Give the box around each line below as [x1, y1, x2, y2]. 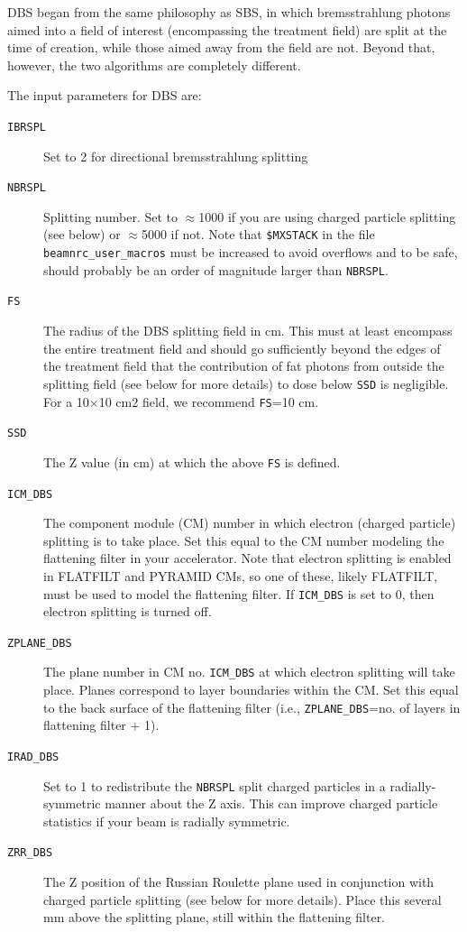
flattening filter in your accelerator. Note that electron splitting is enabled [43, 549, 452, 568]
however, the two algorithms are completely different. [7, 55, 301, 74]
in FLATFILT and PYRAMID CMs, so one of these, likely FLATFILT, [43, 566, 438, 585]
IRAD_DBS [7, 750, 60, 763]
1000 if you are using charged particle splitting [198, 207, 456, 226]
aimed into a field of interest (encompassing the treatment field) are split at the [7, 20, 447, 39]
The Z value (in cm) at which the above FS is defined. [43, 452, 341, 471]
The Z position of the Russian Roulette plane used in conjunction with [43, 872, 435, 891]
